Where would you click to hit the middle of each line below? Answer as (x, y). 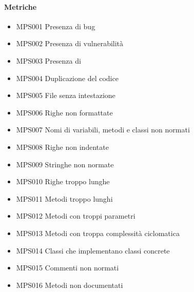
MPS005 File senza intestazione (66, 95)
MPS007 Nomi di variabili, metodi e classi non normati (103, 130)
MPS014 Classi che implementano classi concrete (93, 250)
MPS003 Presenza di (48, 60)
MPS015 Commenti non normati (67, 268)
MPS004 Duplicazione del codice (67, 78)
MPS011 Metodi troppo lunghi (64, 198)
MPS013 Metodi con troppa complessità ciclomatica (98, 233)
